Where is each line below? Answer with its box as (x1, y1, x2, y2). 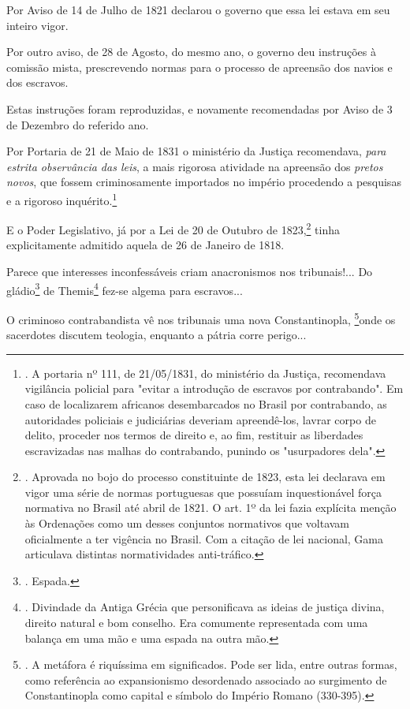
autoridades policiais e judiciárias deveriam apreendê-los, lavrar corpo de (24, 411, 376, 427)
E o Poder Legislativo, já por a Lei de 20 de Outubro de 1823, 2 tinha (6, 219, 340, 237)
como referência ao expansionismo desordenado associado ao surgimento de (24, 671, 387, 688)
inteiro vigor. (6, 17, 69, 33)
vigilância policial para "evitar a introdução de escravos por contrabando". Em (24, 380, 404, 397)
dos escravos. (6, 74, 69, 91)
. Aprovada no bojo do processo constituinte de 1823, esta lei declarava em (24, 468, 386, 485)
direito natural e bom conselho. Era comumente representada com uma (24, 614, 368, 631)
